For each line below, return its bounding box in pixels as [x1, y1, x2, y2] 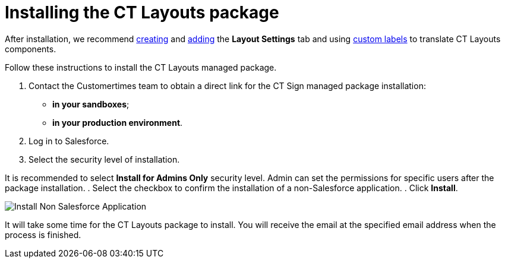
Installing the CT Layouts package [5, 2, 279, 23]
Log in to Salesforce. [29, 135, 109, 146]
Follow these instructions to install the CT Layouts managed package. [5, 62, 277, 72]
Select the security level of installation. [29, 154, 180, 164]
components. [5, 43, 56, 54]
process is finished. [5, 229, 81, 240]
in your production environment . [52, 117, 183, 128]
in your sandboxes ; [52, 99, 130, 109]
